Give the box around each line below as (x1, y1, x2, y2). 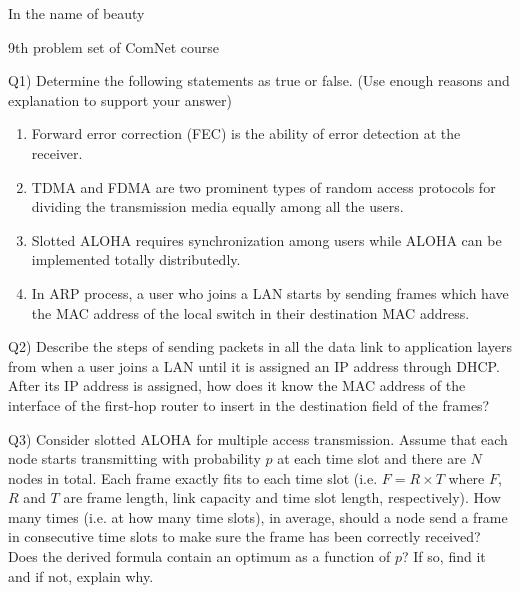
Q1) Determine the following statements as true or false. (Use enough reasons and (8, 70, 510, 91)
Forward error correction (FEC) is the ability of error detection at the (31, 123, 461, 144)
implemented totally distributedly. (31, 249, 241, 270)
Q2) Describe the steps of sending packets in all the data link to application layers (8, 336, 512, 357)
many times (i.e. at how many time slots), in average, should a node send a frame (8, 506, 508, 527)
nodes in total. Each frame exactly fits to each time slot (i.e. (8, 467, 378, 488)
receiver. (31, 142, 83, 163)
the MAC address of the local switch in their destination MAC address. (31, 302, 470, 323)
